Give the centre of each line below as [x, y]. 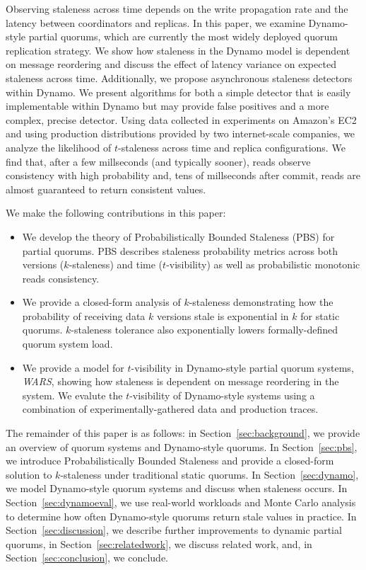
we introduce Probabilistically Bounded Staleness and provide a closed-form [170, 461]
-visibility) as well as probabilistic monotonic [263, 264]
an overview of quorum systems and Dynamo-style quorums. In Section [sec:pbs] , [182, 446]
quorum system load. [67, 344]
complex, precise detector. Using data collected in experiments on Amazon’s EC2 [181, 119]
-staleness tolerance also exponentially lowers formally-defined [204, 330]
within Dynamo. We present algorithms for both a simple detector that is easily [178, 92]
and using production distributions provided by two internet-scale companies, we [181, 133]
